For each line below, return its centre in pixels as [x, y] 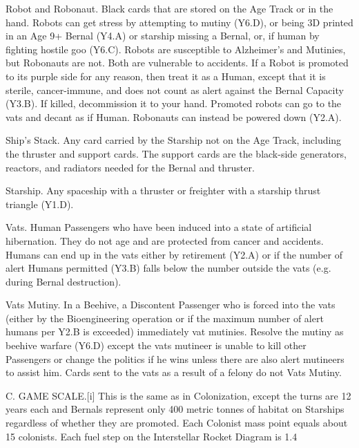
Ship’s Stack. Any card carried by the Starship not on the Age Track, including [174, 140]
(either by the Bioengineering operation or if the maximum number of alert [165, 318]
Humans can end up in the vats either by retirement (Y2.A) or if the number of [174, 254]
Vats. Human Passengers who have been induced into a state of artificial [159, 227]
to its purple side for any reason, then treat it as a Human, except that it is [166, 76]
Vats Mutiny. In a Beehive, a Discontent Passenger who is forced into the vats [171, 305]
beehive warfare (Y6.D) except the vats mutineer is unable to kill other [156, 345]
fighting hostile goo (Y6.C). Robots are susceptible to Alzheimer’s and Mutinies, [176, 49]
